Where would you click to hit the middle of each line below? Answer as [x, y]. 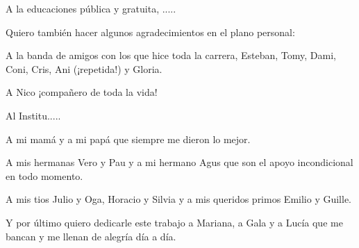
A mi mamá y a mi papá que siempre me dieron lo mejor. [128, 139]
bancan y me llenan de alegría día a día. [91, 236]
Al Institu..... [33, 115]
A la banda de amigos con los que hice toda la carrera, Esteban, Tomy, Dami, [171, 55]
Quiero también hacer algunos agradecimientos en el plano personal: [150, 32]
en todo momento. [44, 175]
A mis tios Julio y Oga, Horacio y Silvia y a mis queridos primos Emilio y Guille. [178, 199]
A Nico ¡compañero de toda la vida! [82, 92]
